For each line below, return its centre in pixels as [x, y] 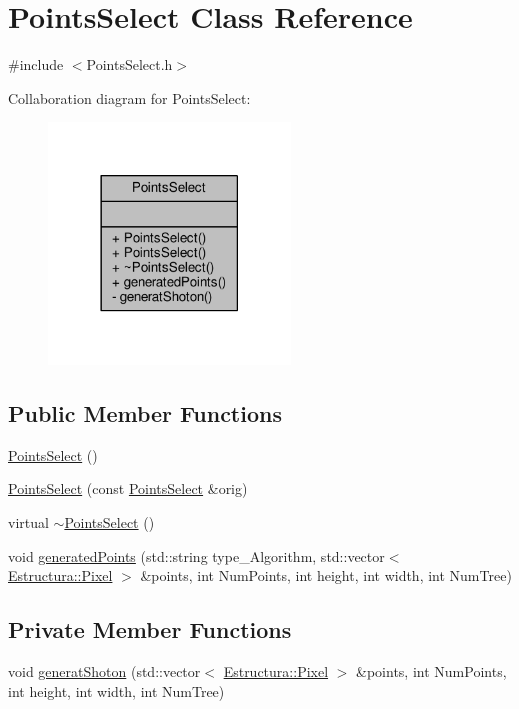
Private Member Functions [150, 629]
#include [36, 64]
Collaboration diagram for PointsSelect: [129, 97]
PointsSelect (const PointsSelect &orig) [128, 488]
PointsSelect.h [129, 64]
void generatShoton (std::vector [104, 670]
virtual [28, 521]
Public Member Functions [145, 412]
